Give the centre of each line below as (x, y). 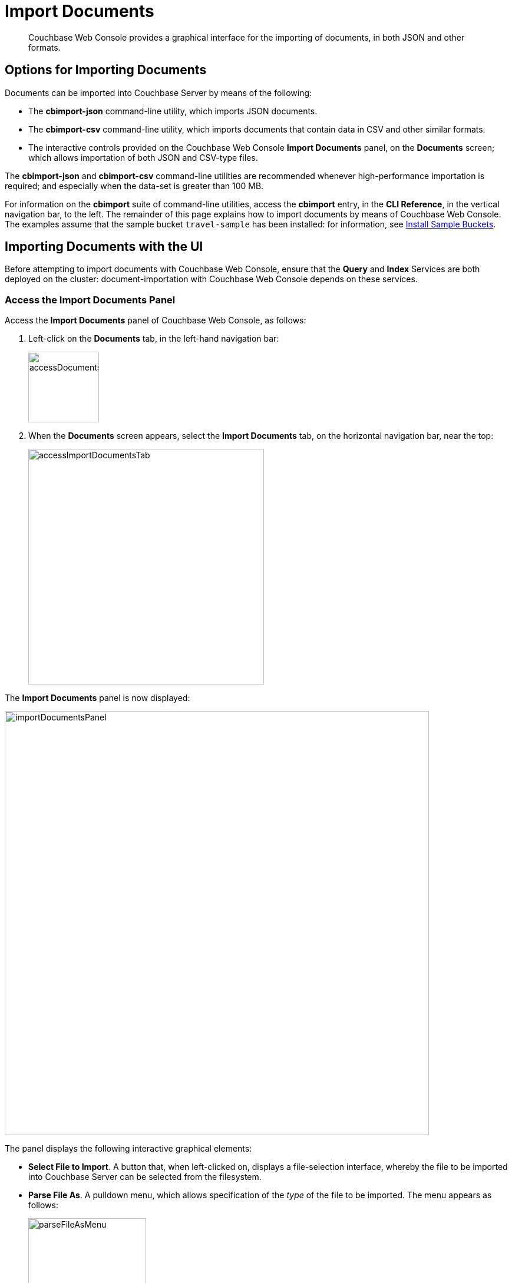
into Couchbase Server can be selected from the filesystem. (145, 1177)
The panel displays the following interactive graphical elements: (128, 1149)
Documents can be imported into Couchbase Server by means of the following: (158, 92)
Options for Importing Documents (106, 70)
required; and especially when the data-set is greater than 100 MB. (134, 186)
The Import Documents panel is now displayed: (98, 698)
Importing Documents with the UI (104, 247)
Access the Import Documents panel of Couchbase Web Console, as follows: (156, 320)
